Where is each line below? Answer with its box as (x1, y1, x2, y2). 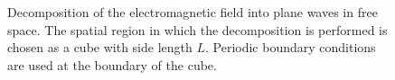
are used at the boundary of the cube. (7, 55, 217, 74)
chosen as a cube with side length (7, 38, 193, 57)
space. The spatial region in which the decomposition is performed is (7, 20, 388, 39)
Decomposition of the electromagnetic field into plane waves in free (7, 3, 378, 21)
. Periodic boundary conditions (204, 38, 376, 57)
